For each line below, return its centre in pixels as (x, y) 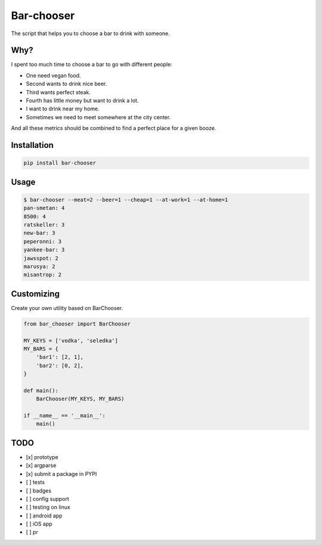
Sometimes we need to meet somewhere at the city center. (98, 117)
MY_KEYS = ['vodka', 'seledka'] (71, 340)
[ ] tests (35, 482)
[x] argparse (41, 466)
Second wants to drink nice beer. (66, 84)
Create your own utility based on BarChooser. (67, 308)
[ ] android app (44, 515)
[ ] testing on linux (48, 507)
